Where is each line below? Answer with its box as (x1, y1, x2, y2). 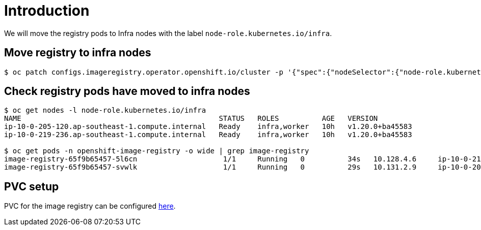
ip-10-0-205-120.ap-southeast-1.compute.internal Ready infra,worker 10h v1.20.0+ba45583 (4, 122, 412, 131)
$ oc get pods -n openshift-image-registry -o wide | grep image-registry (4, 147, 309, 155)
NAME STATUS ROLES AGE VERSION (4, 114, 378, 123)
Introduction (4, 2, 90, 19)
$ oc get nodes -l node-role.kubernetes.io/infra (4, 106, 206, 115)
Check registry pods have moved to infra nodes (4, 85, 250, 98)
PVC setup (4, 180, 59, 193)
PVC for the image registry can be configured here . (4, 202, 176, 211)
